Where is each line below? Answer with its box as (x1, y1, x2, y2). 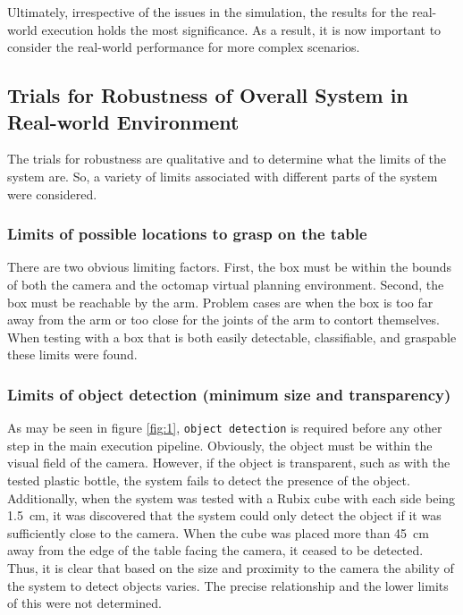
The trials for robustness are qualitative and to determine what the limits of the (7, 149, 446, 168)
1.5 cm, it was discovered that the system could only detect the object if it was (7, 506, 442, 525)
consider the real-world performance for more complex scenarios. (7, 38, 360, 56)
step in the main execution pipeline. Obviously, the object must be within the (7, 435, 433, 454)
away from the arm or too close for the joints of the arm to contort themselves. (7, 310, 440, 329)
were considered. (7, 184, 97, 203)
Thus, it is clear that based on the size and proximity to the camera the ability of (7, 558, 454, 577)
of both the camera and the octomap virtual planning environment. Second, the (7, 274, 444, 293)
